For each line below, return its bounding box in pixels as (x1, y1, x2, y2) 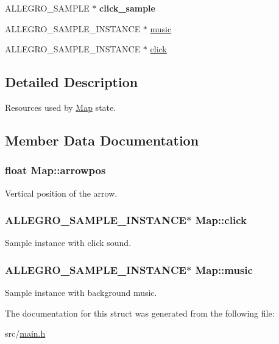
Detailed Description (5, 72, 138, 91)
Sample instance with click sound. (5, 236, 132, 249)
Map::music (195, 262, 253, 277)
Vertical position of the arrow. (5, 186, 118, 199)
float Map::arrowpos (5, 163, 106, 178)
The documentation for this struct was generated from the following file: (5, 306, 275, 319)
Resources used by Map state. (5, 100, 116, 113)
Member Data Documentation (5, 130, 199, 149)
